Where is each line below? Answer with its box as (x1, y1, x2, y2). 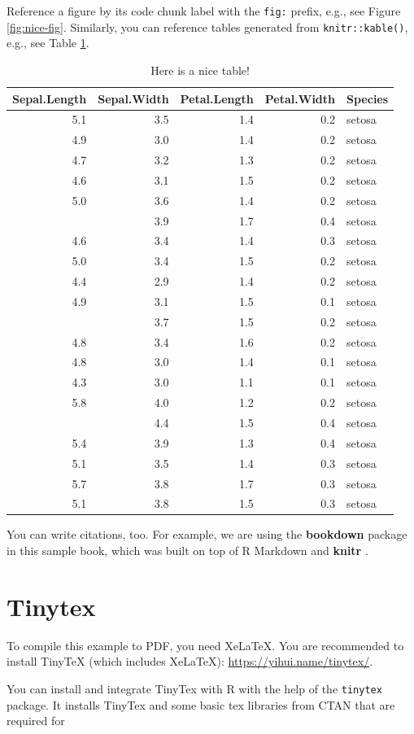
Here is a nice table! (150, 61, 250, 78)
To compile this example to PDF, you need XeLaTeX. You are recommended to (7, 636, 404, 653)
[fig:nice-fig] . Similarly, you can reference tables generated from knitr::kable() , (7, 18, 408, 35)
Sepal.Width (98, 90, 169, 107)
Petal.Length (180, 90, 254, 107)
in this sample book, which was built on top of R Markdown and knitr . (7, 542, 368, 559)
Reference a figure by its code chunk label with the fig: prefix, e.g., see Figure (7, 2, 401, 19)
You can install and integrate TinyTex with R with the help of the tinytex (7, 679, 382, 697)
